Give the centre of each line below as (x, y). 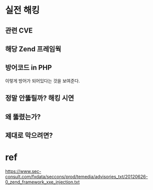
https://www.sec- (23, 171)
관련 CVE (19, 30)
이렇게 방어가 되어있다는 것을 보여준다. (42, 80)
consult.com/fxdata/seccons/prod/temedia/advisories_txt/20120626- (77, 176)
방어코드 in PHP (28, 68)
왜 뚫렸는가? (23, 117)
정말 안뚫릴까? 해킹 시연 (39, 98)
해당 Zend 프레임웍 (33, 49)
